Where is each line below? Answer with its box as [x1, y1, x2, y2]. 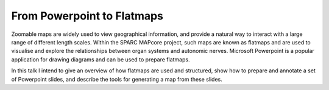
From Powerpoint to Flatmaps [11, 9, 164, 22]
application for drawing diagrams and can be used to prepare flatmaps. [11, 55, 190, 63]
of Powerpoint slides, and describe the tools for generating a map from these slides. [11, 75, 222, 83]
